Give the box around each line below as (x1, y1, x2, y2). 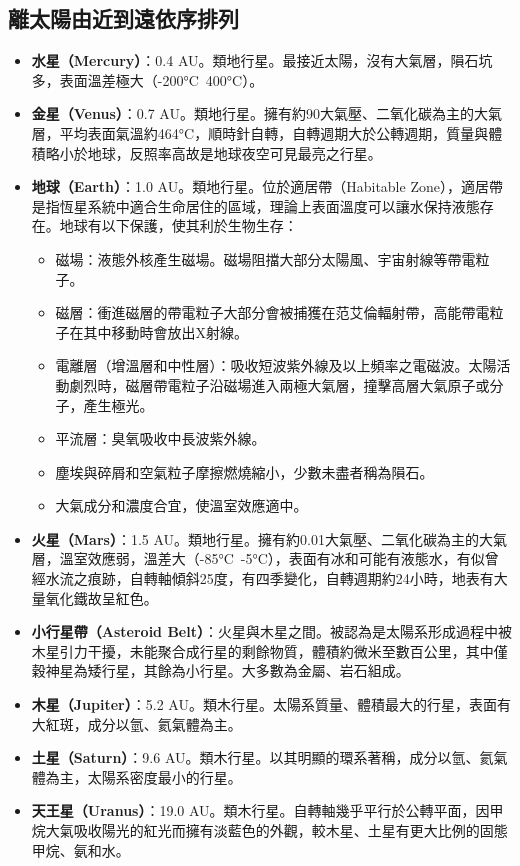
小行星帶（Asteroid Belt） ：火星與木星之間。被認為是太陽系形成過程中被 (31, 621, 512, 642)
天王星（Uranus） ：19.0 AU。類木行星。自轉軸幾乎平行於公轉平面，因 (31, 800, 490, 821)
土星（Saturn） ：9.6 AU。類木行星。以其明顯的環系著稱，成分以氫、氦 (31, 747, 494, 768)
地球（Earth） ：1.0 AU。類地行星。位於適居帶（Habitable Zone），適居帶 (31, 176, 503, 197)
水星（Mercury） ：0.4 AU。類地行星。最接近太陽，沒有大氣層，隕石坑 (31, 50, 493, 71)
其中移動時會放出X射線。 (83, 321, 249, 342)
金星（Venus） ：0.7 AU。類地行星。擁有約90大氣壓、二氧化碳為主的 (31, 103, 474, 124)
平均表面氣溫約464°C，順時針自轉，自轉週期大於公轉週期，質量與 (59, 122, 489, 143)
